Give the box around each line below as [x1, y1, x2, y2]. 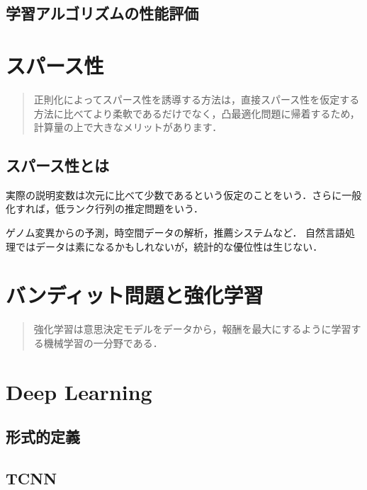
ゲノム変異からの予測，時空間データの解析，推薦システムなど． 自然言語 [6, 225, 346, 240]
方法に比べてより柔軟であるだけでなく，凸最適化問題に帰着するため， [33, 106, 360, 120]
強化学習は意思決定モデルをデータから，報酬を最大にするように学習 [33, 321, 351, 336]
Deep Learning [6, 377, 152, 406]
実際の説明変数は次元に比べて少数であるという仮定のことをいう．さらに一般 [6, 187, 362, 202]
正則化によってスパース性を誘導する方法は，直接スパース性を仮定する [33, 91, 360, 106]
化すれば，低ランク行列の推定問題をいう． [6, 201, 203, 216]
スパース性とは [6, 154, 109, 176]
